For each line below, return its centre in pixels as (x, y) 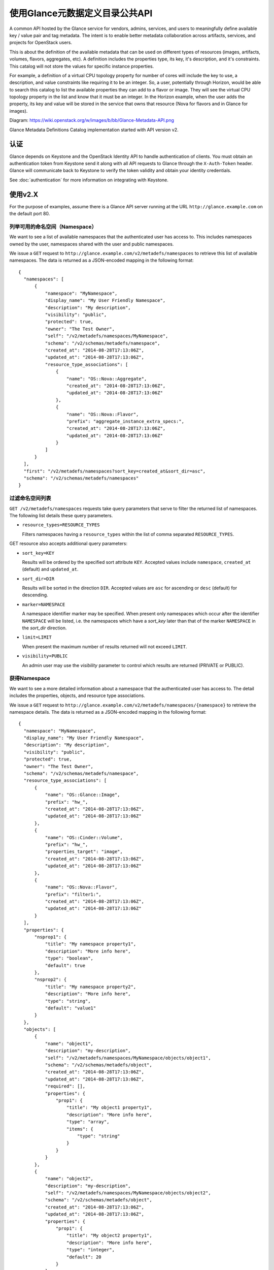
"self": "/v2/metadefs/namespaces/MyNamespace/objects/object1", (128, 1058)
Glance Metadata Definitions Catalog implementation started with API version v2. (94, 130)
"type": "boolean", (69, 958)
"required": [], (65, 1086)
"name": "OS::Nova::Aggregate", (107, 379)
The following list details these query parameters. (61, 515)
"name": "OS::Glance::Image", (82, 795)
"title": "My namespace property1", (91, 944)
